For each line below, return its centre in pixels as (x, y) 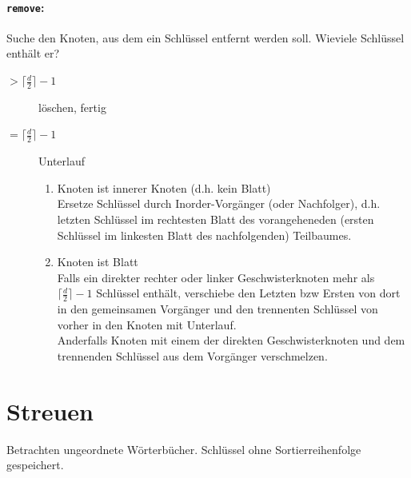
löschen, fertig (72, 107)
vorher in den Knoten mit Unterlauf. (147, 324)
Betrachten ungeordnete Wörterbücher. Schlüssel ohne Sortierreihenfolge (184, 449)
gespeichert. (35, 465)
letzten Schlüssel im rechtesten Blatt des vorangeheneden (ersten (215, 219)
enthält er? (33, 53)
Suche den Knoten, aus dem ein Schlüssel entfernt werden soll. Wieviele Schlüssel (205, 37)
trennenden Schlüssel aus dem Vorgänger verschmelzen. (192, 356)
